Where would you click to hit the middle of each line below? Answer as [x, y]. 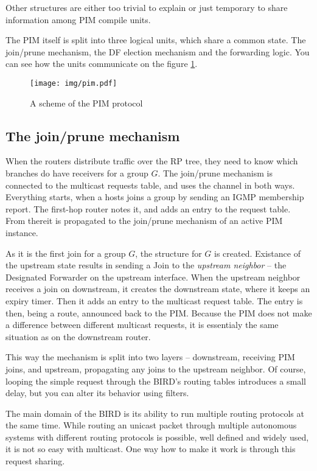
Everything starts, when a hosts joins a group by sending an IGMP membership [155, 197]
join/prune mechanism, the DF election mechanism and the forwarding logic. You [158, 51]
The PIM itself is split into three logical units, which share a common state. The [156, 40]
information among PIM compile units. [78, 19]
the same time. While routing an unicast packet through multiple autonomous [151, 425]
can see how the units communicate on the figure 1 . [102, 64]
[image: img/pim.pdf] [74, 83]
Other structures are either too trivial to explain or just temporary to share [147, 7]
